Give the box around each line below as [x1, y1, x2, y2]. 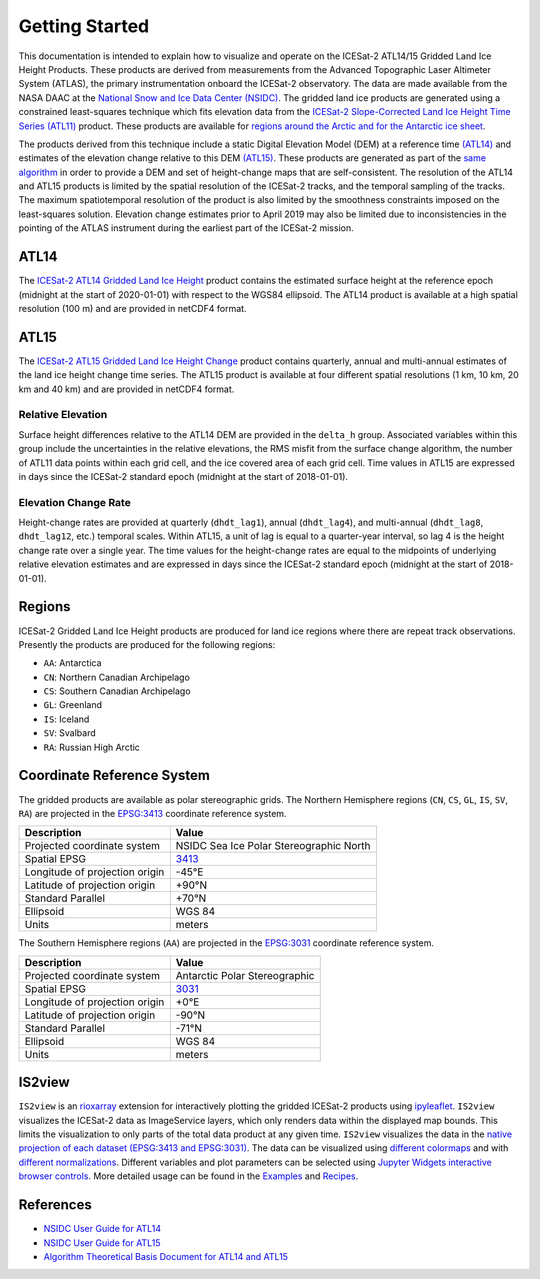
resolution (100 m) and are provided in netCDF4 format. [18, 302, 247, 314]
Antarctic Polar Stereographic [175, 968, 315, 982]
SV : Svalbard [43, 727, 97, 739]
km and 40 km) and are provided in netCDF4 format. [18, 383, 235, 395]
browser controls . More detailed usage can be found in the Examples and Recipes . [18, 1170, 359, 1182]
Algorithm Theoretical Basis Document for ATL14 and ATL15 [43, 1250, 289, 1262]
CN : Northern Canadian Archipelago [43, 671, 190, 683]
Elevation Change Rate [18, 495, 132, 509]
